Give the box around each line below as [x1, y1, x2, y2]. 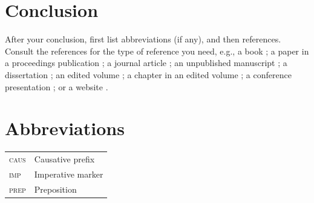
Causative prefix [34, 152, 95, 165]
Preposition [34, 182, 77, 195]
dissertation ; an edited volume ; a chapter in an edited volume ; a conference [5, 68, 292, 81]
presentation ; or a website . [5, 80, 108, 93]
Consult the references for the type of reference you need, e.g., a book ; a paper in [5, 44, 309, 57]
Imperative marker [34, 167, 103, 180]
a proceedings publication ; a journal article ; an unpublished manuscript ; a [5, 56, 287, 69]
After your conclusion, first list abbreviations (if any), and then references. [5, 33, 281, 45]
